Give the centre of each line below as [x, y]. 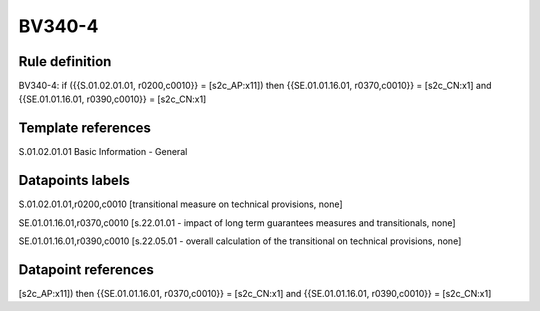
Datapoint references [86, 269]
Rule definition [65, 61]
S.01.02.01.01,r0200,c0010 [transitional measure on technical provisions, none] [181, 204]
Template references [85, 128]
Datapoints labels [74, 180]
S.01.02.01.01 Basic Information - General [103, 152]
